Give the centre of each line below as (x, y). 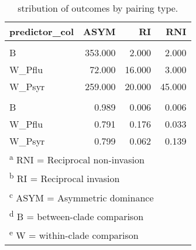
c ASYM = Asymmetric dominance (82, 196)
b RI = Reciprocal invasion (65, 178)
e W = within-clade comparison (74, 234)
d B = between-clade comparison (77, 215)
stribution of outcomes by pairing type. (98, 8)
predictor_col (42, 31)
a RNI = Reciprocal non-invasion (77, 159)
